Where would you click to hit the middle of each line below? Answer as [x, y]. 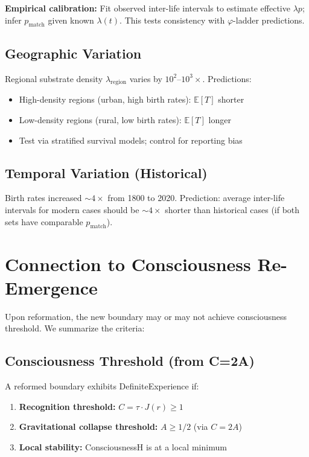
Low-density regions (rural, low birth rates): [100, 119]
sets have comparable [44, 221]
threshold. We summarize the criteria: [75, 328]
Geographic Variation [73, 53]
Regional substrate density [54, 78]
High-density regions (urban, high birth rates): [105, 99]
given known [71, 20]
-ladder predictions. [269, 20]
